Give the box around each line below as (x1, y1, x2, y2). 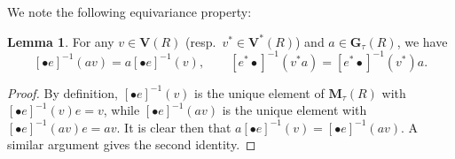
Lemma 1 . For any (7, 32, 114, 50)
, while (103, 101, 140, 119)
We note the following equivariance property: (7, 3, 252, 20)
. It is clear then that (116, 117, 231, 136)
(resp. (185, 32, 216, 50)
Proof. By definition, (7, 83, 118, 102)
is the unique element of (194, 83, 325, 102)
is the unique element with (222, 101, 367, 119)
